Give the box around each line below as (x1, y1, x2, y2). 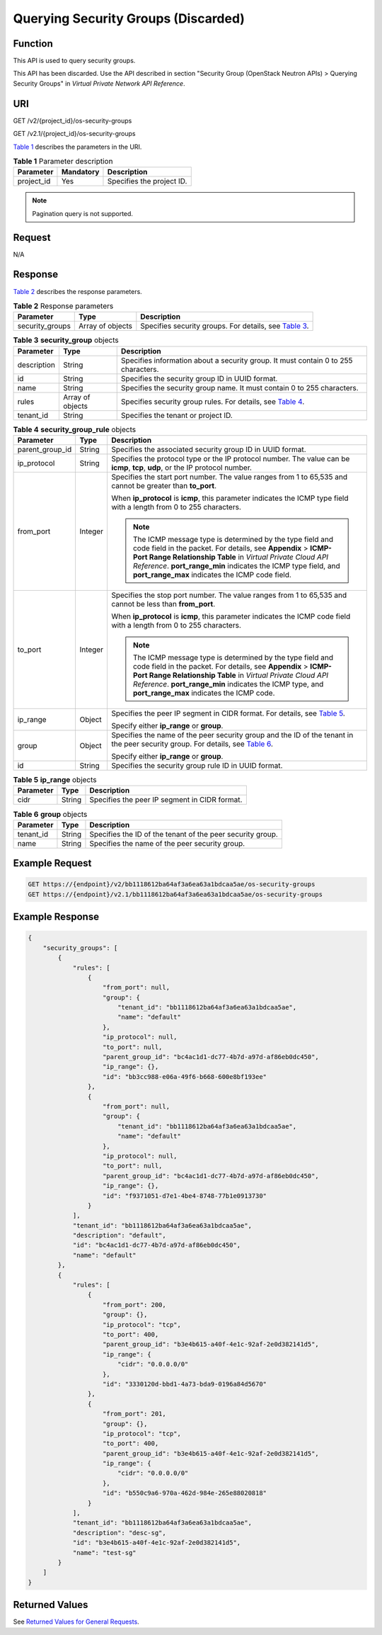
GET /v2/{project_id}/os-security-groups (13, 116, 132, 125)
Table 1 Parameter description (13, 157, 113, 166)
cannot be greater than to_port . (110, 481, 217, 491)
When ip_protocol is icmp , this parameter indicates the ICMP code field (110, 611, 351, 621)
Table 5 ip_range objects (13, 775, 97, 785)
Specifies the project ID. (107, 176, 187, 186)
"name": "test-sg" (72, 1549, 137, 1556)
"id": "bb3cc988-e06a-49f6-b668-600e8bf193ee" (103, 1073, 267, 1080)
